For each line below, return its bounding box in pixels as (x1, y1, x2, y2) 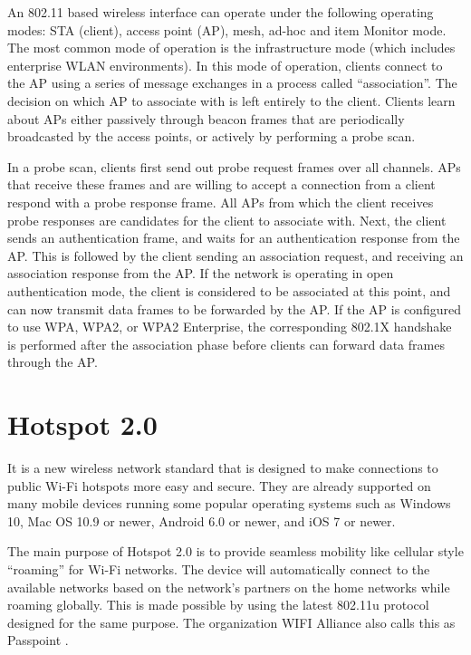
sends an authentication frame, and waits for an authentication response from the (7, 228, 460, 247)
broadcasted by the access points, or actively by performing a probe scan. (7, 127, 416, 146)
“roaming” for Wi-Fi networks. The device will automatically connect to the (7, 559, 430, 578)
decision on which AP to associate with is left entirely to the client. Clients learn (7, 91, 456, 110)
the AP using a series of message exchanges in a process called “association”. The (7, 73, 457, 92)
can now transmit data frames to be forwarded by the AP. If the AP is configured (7, 299, 461, 318)
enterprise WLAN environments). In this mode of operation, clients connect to (7, 55, 443, 74)
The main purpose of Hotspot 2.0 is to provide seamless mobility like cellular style (7, 542, 464, 561)
